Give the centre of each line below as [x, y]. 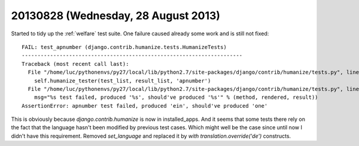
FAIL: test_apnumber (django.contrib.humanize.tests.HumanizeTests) [124, 47]
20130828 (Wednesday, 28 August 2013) [116, 16]
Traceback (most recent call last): [75, 64]
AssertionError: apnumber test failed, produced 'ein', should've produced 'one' [145, 106]
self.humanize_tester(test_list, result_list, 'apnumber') [122, 80]
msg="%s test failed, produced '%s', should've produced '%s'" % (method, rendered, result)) [176, 98]
